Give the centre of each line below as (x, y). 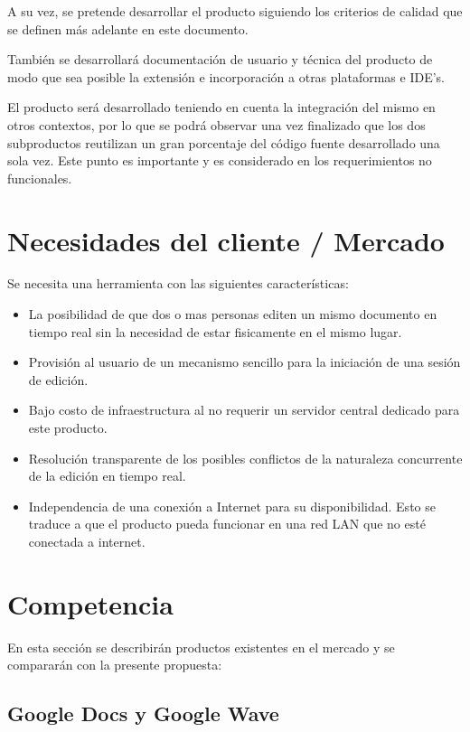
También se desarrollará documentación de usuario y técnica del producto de (220, 59)
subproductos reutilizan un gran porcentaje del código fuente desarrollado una (224, 142)
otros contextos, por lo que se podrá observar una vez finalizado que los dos (216, 124)
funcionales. (40, 178)
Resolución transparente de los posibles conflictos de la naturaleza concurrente (245, 458)
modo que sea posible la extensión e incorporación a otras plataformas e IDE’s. (226, 76)
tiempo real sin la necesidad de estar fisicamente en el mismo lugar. (215, 331)
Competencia (90, 603)
